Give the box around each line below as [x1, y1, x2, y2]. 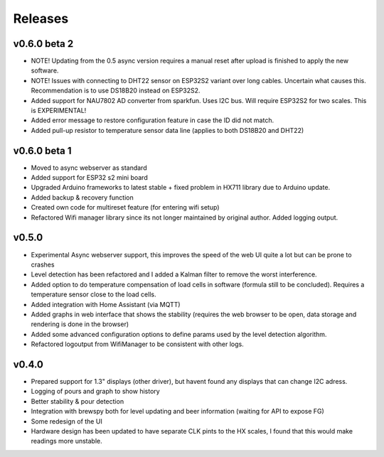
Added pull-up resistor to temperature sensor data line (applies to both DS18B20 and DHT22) [31, 126, 304, 134]
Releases [13, 11, 69, 26]
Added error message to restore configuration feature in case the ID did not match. [31, 116, 274, 124]
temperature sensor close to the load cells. [31, 290, 156, 299]
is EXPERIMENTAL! [31, 107, 87, 115]
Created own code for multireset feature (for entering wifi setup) [31, 203, 220, 212]
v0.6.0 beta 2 [13, 38, 74, 50]
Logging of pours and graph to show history [31, 387, 160, 396]
